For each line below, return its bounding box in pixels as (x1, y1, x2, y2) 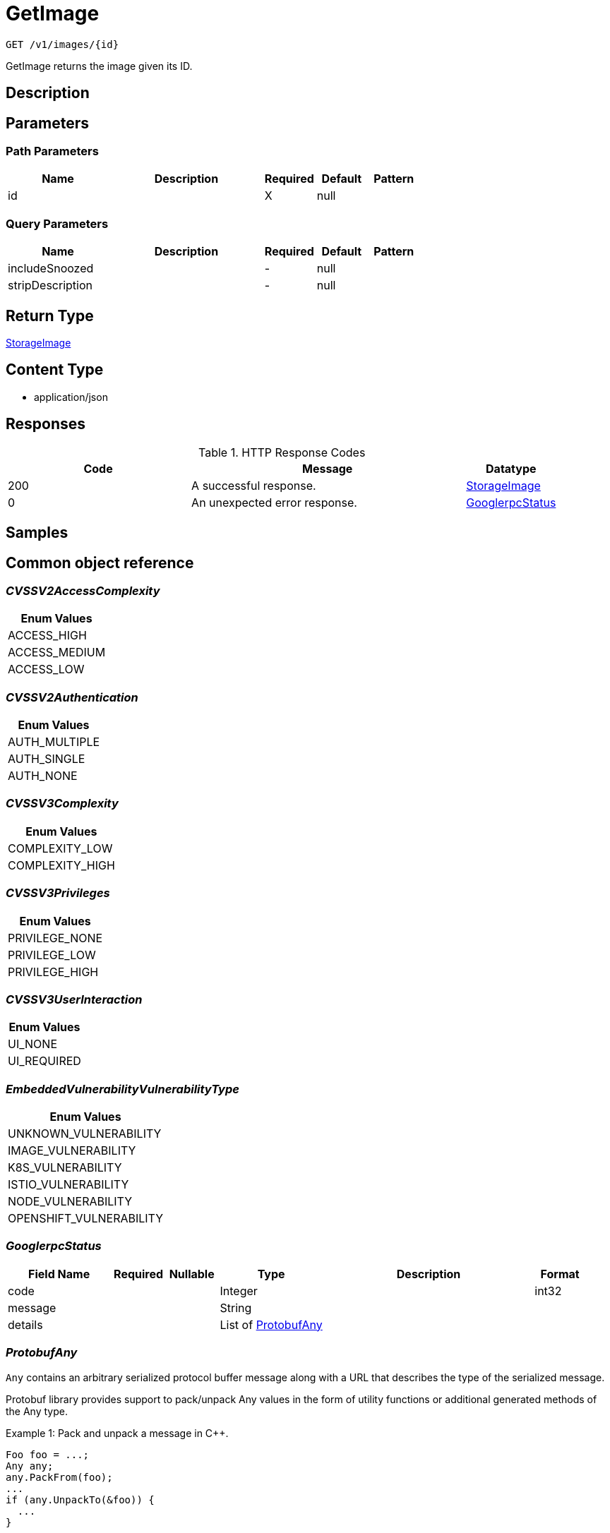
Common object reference (6, 553, 194, 572)
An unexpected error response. (191, 495, 357, 510)
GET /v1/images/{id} (6, 38, 119, 50)
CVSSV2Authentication (6, 690, 138, 704)
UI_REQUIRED (8, 1054, 81, 1069)
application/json (34, 390, 108, 403)
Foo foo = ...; (6, 1448, 90, 1460)
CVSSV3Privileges (6, 886, 110, 901)
